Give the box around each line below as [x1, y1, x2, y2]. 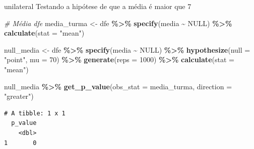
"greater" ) [4, 91, 34, 101]
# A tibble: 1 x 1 [4, 109, 66, 117]
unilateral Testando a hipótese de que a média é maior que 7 [4, 1, 192, 11]
